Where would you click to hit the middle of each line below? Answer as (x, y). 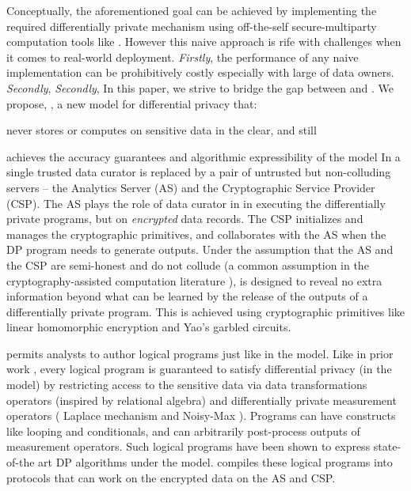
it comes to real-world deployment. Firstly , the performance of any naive (183, 57)
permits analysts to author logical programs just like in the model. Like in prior (200, 353)
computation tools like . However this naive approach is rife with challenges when (204, 42)
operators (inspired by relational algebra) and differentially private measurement (202, 400)
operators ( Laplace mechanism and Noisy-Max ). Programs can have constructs (201, 415)
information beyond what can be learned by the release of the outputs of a (187, 296)
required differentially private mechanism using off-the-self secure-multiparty (192, 26)
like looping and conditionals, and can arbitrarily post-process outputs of (183, 431)
